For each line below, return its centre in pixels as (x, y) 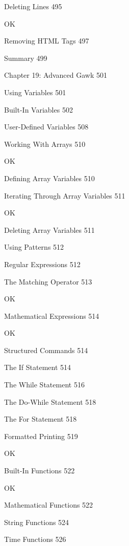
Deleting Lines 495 (33, 6)
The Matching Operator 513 (48, 281)
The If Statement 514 (38, 367)
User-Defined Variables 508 (46, 127)
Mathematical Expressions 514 (52, 315)
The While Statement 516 (44, 385)
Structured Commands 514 (46, 350)
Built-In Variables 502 (38, 109)
